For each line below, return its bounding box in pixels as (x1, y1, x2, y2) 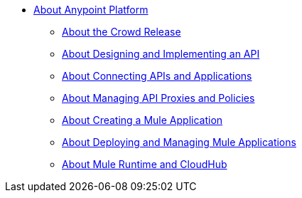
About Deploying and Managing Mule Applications (62, 136, 296, 148)
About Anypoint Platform (33, 4, 149, 16)
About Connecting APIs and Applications (62, 70, 252, 82)
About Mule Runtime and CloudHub (62, 158, 227, 170)
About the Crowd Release (62, 26, 181, 38)
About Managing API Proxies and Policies (62, 92, 255, 104)
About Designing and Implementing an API (62, 48, 260, 60)
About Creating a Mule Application (62, 114, 223, 126)
